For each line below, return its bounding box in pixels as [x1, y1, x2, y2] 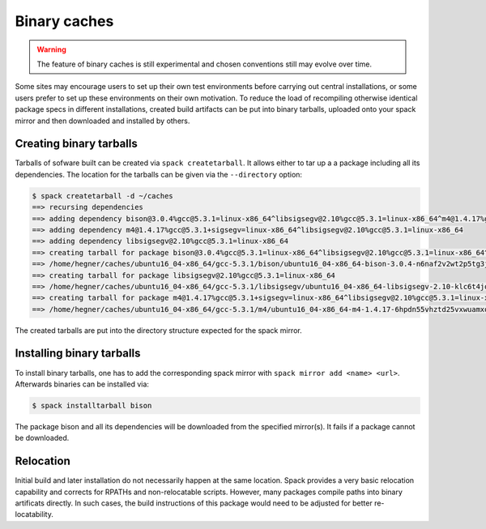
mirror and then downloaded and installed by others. [15, 116, 190, 126]
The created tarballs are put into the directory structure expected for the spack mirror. [15, 325, 303, 335]
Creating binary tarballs [15, 137, 138, 151]
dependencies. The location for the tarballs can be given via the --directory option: [15, 169, 303, 179]
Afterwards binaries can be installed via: [15, 379, 150, 389]
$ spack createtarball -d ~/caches [32, 191, 173, 200]
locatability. [15, 510, 54, 519]
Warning [36, 45, 66, 54]
